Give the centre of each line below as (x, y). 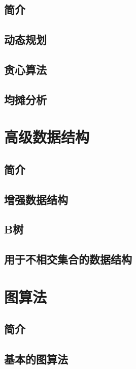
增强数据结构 (36, 199)
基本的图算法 (36, 359)
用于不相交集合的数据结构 (68, 259)
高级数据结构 (47, 137)
